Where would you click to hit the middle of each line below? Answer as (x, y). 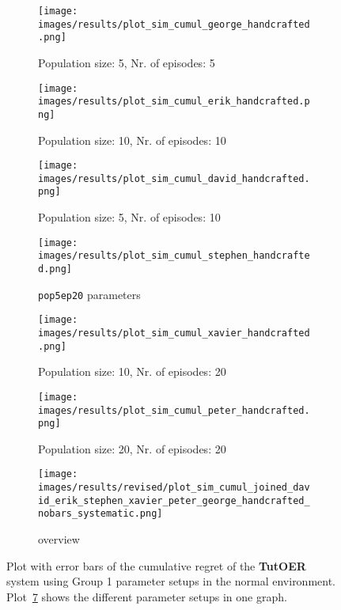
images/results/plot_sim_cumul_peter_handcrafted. (174, 410)
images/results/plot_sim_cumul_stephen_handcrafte (174, 256)
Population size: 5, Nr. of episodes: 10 (129, 217)
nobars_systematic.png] (100, 514)
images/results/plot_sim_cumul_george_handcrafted (174, 24)
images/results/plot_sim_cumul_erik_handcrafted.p (174, 102)
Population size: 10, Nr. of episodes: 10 (132, 140)
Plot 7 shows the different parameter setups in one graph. (147, 596)
